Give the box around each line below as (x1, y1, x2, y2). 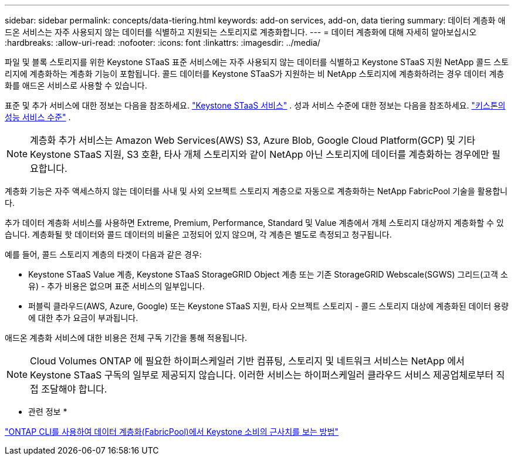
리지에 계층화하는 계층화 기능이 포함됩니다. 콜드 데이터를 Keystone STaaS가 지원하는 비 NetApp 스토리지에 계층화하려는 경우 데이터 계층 (5, 69, 505, 79)
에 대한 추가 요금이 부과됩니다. (28, 313, 138, 323)
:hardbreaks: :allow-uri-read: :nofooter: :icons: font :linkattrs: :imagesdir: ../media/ (5, 38, 320, 48)
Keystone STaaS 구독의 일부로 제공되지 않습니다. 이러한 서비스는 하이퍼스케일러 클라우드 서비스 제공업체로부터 (30, 369, 494, 381)
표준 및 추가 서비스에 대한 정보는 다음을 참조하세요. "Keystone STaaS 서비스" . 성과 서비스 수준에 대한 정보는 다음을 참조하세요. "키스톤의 (5, 100, 506, 110)
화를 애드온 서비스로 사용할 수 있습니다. (5, 80, 147, 90)
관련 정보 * (28, 407, 67, 417)
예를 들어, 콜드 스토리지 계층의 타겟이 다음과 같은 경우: (5, 249, 202, 259)
